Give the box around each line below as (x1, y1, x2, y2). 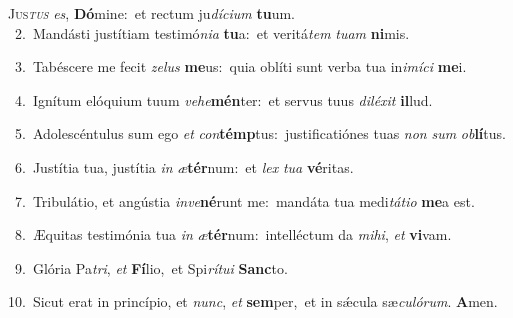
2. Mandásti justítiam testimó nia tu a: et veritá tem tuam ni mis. (14, 22, 410, 43)
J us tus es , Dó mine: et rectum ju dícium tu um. (8, 3, 296, 23)
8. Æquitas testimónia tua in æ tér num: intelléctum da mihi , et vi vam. (14, 224, 452, 245)
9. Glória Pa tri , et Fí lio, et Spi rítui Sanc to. (14, 257, 288, 278)
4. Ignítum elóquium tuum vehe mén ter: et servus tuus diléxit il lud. (14, 89, 433, 110)
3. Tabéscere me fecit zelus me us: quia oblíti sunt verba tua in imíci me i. (14, 56, 467, 77)
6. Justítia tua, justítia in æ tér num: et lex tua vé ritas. (14, 156, 354, 177)
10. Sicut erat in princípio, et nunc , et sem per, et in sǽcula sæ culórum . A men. (8, 291, 498, 312)
